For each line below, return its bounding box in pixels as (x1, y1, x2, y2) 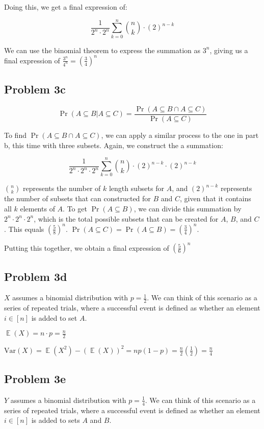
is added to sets (31, 415, 80, 425)
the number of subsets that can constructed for (4, 193, 151, 204)
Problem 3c (4, 81, 66, 97)
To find (4, 130, 27, 140)
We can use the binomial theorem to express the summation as (4, 44, 201, 55)
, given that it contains (180, 193, 251, 204)
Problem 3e (4, 371, 66, 387)
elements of (20, 203, 55, 213)
